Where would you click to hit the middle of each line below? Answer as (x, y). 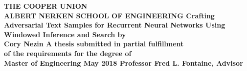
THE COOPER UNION (46, 6)
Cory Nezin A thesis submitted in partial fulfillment (94, 44)
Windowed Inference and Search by (65, 34)
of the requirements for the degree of (68, 53)
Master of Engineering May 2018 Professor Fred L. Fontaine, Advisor (123, 63)
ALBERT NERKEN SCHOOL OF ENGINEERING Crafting (109, 15)
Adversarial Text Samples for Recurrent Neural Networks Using (115, 25)
